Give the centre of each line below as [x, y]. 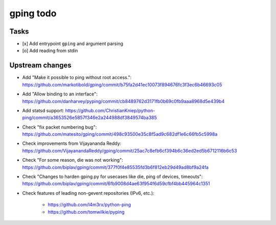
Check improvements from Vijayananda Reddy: [72, 143]
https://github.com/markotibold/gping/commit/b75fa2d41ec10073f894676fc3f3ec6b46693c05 [122, 85]
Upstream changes [40, 66]
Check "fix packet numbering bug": [60, 127]
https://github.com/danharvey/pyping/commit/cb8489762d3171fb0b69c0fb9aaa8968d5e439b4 [123, 101]
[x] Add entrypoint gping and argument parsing [73, 44]
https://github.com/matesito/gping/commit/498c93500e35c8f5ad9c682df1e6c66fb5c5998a [120, 134]
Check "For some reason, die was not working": [73, 160]
